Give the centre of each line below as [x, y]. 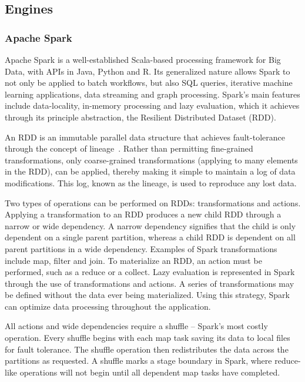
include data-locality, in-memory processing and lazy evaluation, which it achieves [152, 105]
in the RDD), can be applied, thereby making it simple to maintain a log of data [150, 171]
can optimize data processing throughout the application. [108, 306]
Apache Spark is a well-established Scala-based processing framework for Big [143, 59]
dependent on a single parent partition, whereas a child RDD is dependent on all [150, 237]
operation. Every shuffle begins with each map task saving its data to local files [148, 338]
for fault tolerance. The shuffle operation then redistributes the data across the [147, 349]
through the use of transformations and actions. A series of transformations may [150, 283]
